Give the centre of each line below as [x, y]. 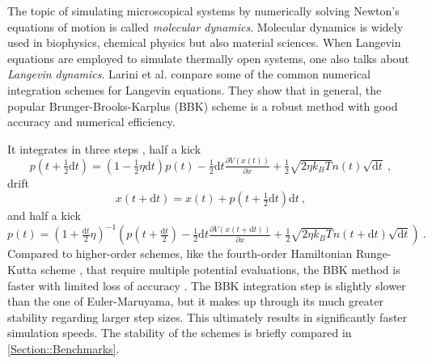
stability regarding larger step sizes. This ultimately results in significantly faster [208, 317]
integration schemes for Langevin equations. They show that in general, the [195, 89]
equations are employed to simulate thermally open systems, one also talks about [208, 58]
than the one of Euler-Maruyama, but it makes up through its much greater [195, 301]
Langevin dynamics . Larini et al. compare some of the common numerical [189, 74]
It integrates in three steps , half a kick [104, 148]
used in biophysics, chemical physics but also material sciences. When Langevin [204, 42]
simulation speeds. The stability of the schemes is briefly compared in [180, 333]
